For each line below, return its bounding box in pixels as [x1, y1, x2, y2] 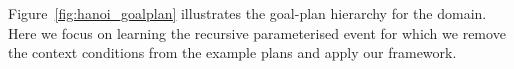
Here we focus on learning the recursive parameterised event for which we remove [8, 22, 506, 43]
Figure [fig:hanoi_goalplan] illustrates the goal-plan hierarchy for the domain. [8, 3, 487, 23]
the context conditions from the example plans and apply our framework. [8, 42, 457, 63]
